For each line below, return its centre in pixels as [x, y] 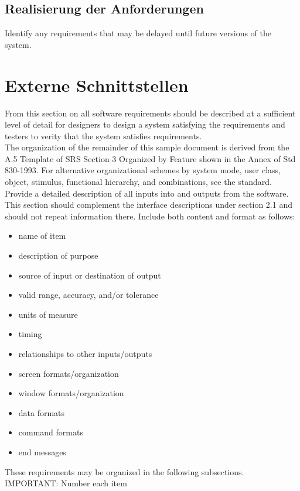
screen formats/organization [69, 373]
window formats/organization [71, 393]
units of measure [48, 314]
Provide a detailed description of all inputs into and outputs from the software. [147, 193]
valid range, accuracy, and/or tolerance [88, 295]
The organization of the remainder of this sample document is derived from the [147, 147]
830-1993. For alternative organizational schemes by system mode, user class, [143, 170]
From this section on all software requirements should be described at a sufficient [150, 113]
